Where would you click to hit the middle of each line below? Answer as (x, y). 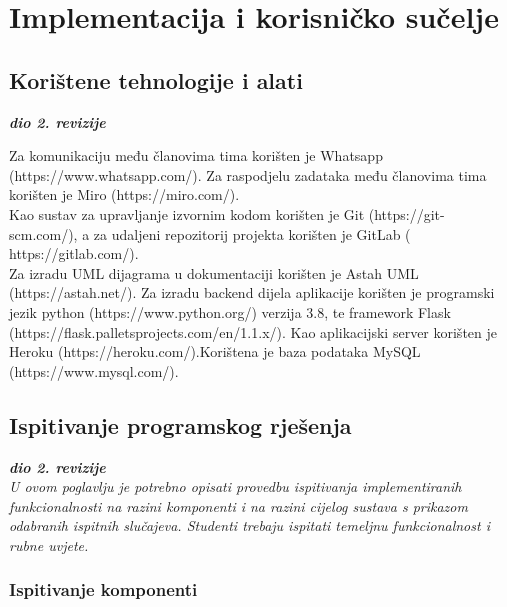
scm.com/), (43, 233)
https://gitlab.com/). (74, 253)
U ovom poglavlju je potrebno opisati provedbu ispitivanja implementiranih (235, 486)
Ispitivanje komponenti (103, 589)
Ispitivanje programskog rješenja (180, 424)
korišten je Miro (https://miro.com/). (124, 194)
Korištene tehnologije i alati (156, 79)
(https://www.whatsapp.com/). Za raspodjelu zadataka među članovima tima (248, 174)
